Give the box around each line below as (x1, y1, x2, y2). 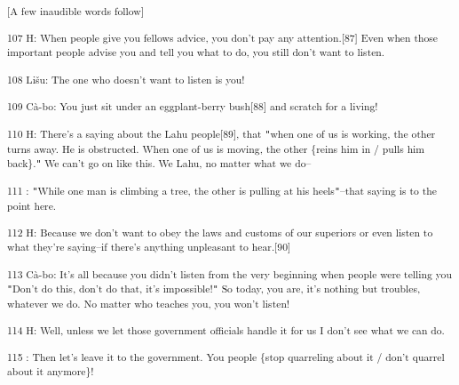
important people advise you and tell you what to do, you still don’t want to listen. (7, 44, 385, 60)
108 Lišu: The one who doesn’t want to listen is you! (7, 71, 245, 86)
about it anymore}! (7, 364, 94, 379)
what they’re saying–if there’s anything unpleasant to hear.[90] (7, 239, 291, 254)
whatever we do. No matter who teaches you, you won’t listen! (7, 295, 290, 310)
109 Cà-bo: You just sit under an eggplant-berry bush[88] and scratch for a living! (7, 99, 378, 114)
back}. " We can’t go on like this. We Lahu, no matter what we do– (7, 155, 312, 170)
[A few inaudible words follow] (7, 4, 144, 18)
